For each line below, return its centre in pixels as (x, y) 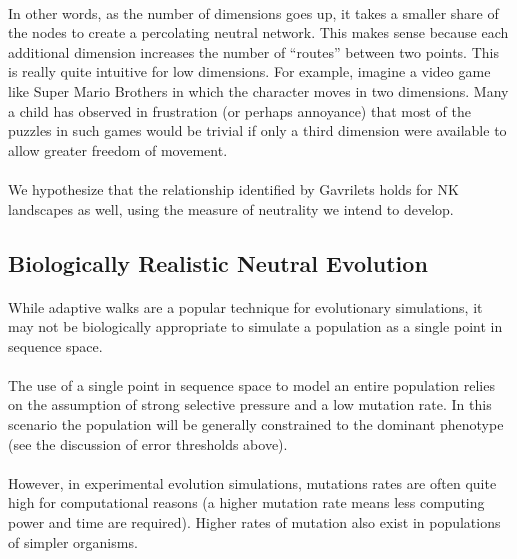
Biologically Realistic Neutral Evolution (218, 262)
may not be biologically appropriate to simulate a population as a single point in (255, 326)
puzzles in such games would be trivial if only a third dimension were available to (257, 130)
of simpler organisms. (73, 541)
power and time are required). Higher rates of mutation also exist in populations (254, 522)
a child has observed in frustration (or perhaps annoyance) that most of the (239, 110)
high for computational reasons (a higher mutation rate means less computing (246, 502)
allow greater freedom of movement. (118, 149)
